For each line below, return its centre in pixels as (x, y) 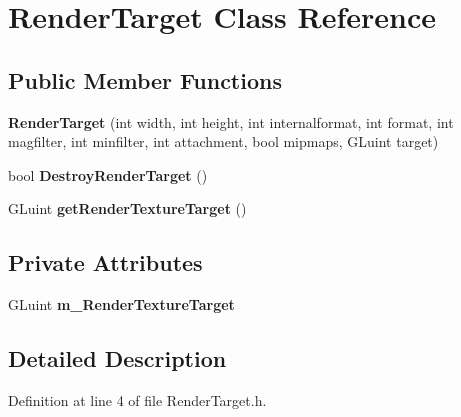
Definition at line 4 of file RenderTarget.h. (137, 399)
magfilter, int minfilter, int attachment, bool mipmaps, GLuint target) (223, 141)
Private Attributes (105, 262)
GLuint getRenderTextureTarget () (127, 208)
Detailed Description (117, 358)
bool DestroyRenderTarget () (108, 174)
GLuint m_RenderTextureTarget (121, 304)
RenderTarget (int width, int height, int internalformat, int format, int (231, 121)
